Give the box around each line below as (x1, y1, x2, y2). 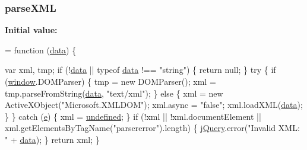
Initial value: (5, 24, 58, 36)
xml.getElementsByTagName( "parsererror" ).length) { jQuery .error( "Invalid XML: (5, 122, 300, 134)
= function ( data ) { (5, 43, 77, 56)
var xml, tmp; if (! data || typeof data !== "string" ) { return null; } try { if (5, 63, 276, 76)
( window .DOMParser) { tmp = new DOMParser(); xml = (5, 75, 216, 87)
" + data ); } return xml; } (5, 133, 100, 145)
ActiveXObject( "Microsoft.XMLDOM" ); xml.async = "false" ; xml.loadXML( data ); (5, 98, 303, 111)
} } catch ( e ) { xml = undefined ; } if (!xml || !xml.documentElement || (5, 110, 261, 122)
